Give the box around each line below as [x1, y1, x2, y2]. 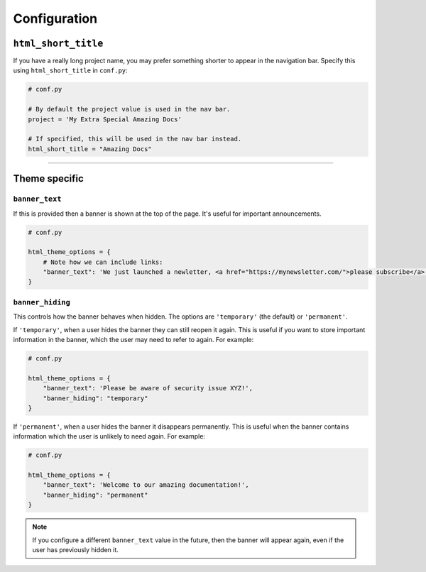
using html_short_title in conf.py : [13, 66, 128, 75]
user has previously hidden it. [32, 546, 119, 554]
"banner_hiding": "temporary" [43, 394, 148, 402]
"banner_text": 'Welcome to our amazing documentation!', [43, 481, 249, 489]
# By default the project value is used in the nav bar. [28, 105, 231, 114]
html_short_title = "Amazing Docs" [28, 145, 152, 153]
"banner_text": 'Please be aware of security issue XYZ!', [43, 384, 253, 392]
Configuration [13, 11, 98, 26]
